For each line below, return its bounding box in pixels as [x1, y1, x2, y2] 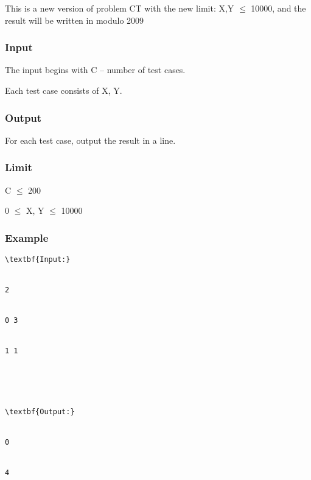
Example [5, 230, 49, 245]
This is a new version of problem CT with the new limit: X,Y [5, 2, 234, 14]
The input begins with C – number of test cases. [5, 63, 186, 76]
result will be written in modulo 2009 [5, 13, 144, 26]
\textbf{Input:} [5, 255, 71, 264]
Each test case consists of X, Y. [5, 84, 122, 96]
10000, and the [251, 2, 306, 14]
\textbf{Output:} [5, 407, 75, 416]
